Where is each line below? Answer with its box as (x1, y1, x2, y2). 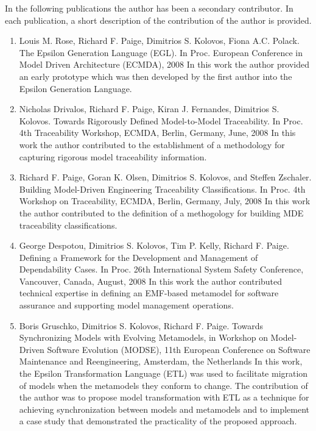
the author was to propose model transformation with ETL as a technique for (19, 391, 309, 404)
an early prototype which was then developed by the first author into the (19, 69, 292, 82)
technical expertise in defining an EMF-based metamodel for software (19, 287, 279, 299)
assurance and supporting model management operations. (19, 299, 234, 312)
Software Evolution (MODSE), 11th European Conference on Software (47, 343, 311, 355)
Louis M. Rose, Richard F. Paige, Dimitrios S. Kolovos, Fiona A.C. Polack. (19, 34, 300, 47)
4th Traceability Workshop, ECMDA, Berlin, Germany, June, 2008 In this (19, 126, 296, 139)
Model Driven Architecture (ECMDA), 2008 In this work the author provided (19, 58, 309, 71)
